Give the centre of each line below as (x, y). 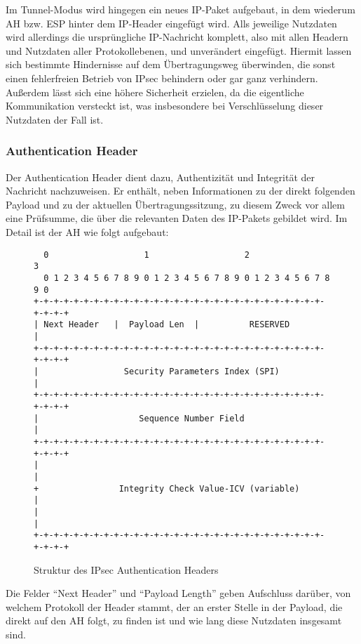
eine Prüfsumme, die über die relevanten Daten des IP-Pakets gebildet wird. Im (177, 218)
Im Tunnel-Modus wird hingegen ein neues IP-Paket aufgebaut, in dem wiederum (180, 9)
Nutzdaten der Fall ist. (55, 119)
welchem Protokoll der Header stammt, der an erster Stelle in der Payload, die (174, 606)
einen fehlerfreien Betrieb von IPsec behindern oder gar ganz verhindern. (162, 78)
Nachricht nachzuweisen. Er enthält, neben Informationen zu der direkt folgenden (180, 191)
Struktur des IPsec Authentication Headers (126, 569)
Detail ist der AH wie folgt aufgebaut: (87, 231)
